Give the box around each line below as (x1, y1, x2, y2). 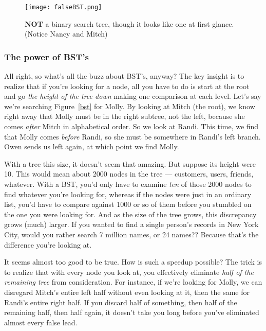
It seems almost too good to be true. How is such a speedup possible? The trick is (4, 256, 262, 267)
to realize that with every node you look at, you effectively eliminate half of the (4, 266, 254, 277)
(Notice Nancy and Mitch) (25, 28, 108, 39)
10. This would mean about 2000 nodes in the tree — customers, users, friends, (4, 168, 254, 179)
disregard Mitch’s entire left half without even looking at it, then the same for (4, 286, 250, 297)
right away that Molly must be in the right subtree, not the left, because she (4, 111, 245, 121)
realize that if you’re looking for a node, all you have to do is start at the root (4, 80, 250, 91)
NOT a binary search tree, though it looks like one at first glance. (25, 18, 234, 29)
